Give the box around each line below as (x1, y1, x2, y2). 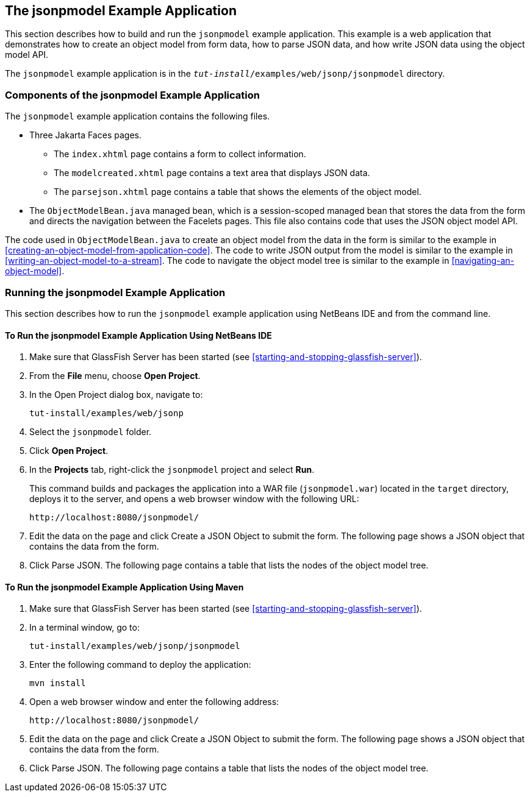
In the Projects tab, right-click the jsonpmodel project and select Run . (29, 464, 315, 475)
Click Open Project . (29, 445, 109, 456)
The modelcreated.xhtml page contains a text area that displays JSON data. (54, 168, 370, 179)
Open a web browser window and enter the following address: (29, 696, 279, 707)
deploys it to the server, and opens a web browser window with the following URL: (29, 494, 359, 505)
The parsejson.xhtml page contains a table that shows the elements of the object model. (54, 186, 421, 197)
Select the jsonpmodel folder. (29, 427, 152, 437)
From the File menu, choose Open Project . (29, 370, 201, 381)
